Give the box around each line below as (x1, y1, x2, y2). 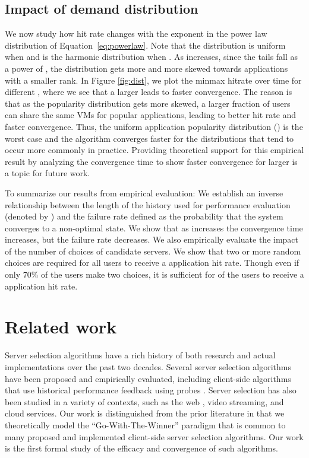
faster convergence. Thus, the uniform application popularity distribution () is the (5, 120, 303, 132)
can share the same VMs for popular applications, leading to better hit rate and (5, 109, 297, 121)
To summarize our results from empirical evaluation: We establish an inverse (5, 186, 283, 199)
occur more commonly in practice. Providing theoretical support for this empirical (5, 144, 304, 156)
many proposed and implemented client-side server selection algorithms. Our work (5, 430, 304, 443)
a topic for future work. (5, 167, 90, 179)
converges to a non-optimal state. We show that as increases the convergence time (5, 221, 303, 234)
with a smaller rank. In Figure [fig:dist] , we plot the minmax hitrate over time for (5, 74, 302, 86)
